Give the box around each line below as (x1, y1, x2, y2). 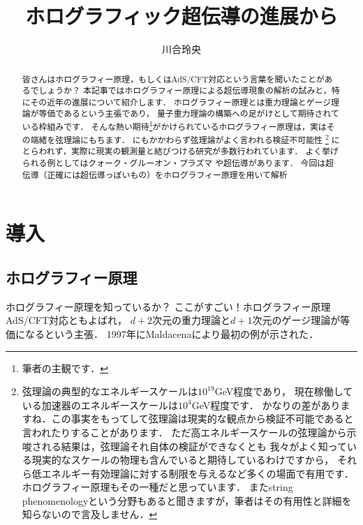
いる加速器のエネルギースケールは (22, 397, 179, 412)
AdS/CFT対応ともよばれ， (6, 313, 128, 327)
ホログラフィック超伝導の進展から (25, 1, 338, 30)
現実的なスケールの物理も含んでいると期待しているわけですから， (31, 452, 334, 467)
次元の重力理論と (152, 313, 231, 327)
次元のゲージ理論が (252, 313, 341, 327)
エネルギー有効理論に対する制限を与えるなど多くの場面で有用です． (41, 466, 354, 480)
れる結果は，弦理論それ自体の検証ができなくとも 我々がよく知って (41, 438, 348, 453)
